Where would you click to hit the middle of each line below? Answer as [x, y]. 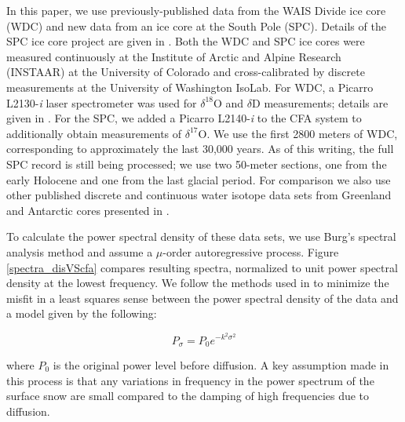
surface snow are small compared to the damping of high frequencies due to [188, 396]
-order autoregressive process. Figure [251, 251]
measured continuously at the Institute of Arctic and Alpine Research [174, 56]
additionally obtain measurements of [94, 133]
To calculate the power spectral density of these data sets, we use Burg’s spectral [201, 236]
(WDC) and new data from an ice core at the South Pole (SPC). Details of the [196, 25]
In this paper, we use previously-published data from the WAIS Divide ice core [196, 10]
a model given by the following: [82, 313]
